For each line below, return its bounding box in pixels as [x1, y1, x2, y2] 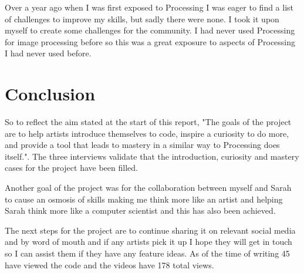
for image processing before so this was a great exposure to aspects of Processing [5, 35, 296, 48]
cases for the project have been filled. [5, 161, 138, 174]
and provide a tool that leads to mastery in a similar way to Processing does [5, 139, 280, 151]
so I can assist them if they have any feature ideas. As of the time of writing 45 [5, 247, 290, 259]
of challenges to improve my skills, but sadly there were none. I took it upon [5, 12, 279, 25]
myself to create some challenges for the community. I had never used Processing [5, 24, 295, 36]
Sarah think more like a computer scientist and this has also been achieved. [5, 204, 276, 217]
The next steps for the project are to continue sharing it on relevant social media [5, 224, 296, 236]
